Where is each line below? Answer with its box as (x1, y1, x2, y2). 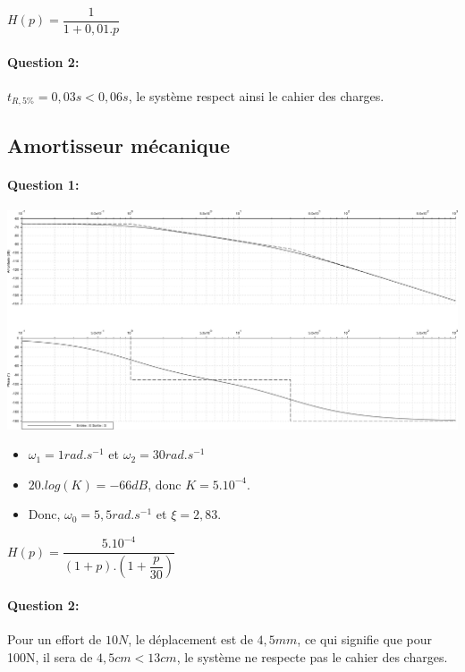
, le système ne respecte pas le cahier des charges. (176, 647, 448, 666)
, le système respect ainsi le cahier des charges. (128, 86, 385, 105)
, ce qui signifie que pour (297, 630, 432, 649)
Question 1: (7, 174, 80, 193)
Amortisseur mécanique (7, 131, 231, 158)
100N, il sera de (7, 647, 93, 666)
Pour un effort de (7, 630, 102, 649)
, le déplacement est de (128, 630, 253, 649)
